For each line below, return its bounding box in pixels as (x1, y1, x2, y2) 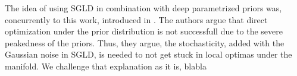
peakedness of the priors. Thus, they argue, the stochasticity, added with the (5, 36, 285, 49)
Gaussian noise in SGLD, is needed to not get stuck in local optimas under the (5, 48, 292, 61)
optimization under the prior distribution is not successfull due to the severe (5, 25, 283, 37)
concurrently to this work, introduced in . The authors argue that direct (5, 13, 268, 26)
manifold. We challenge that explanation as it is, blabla (5, 59, 207, 72)
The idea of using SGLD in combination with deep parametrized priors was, (5, 2, 282, 14)
